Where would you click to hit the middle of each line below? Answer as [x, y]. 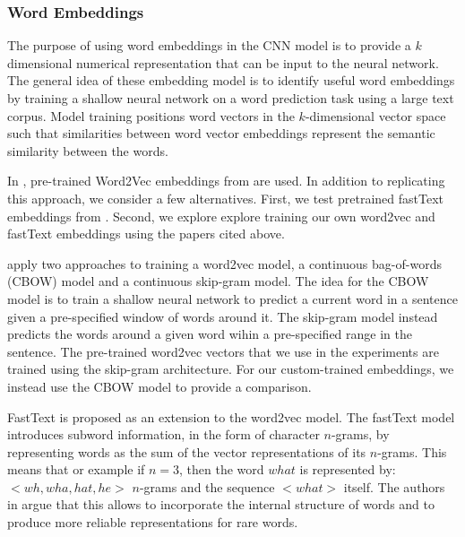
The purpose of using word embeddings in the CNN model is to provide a [209, 45]
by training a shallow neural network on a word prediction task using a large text [231, 98]
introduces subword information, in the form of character [164, 434]
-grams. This [412, 451]
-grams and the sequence [207, 486]
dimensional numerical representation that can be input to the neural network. [223, 62]
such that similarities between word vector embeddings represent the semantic [221, 133]
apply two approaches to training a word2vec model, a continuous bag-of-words [224, 263]
